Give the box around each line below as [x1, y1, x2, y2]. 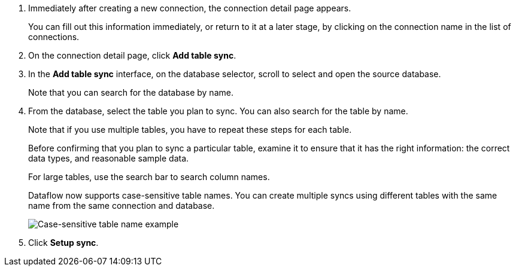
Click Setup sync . [28, 237, 99, 248]
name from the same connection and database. [28, 200, 215, 211]
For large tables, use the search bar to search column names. [28, 172, 270, 182]
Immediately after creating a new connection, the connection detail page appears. [28, 3, 351, 13]
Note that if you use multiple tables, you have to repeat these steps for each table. [28, 124, 352, 135]
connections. [28, 32, 80, 42]
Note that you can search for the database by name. [28, 87, 233, 98]
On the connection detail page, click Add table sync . [28, 50, 236, 60]
